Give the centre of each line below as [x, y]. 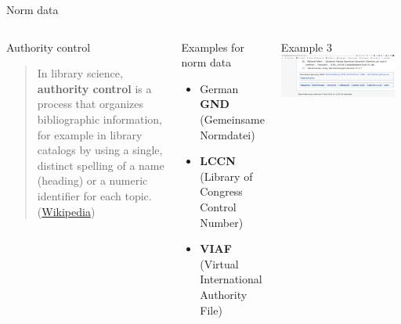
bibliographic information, [99, 119]
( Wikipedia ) [66, 211]
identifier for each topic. [94, 195]
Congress [221, 191]
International [231, 279]
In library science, [80, 73]
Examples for [213, 47]
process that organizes [90, 104]
